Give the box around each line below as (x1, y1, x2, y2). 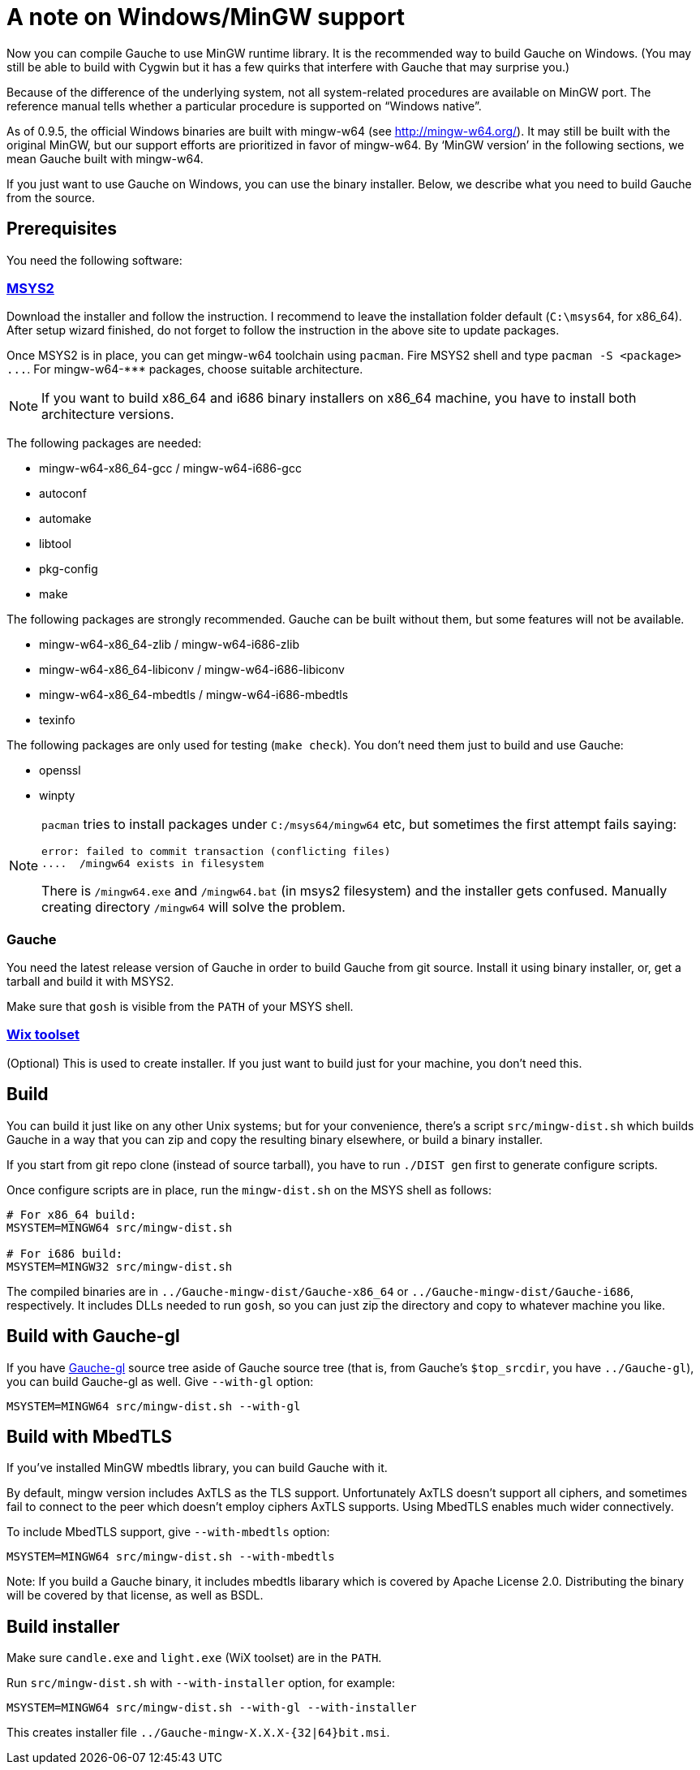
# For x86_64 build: (6, 1207, 137, 1221)
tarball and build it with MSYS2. (6, 974, 174, 989)
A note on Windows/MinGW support (6, 3, 406, 31)
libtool (39, 537, 71, 551)
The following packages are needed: (6, 436, 202, 451)
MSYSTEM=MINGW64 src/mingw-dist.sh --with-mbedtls (6, 1550, 335, 1564)
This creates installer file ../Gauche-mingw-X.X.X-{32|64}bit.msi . (6, 1725, 390, 1740)
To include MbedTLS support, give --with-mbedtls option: (6, 1525, 330, 1539)
